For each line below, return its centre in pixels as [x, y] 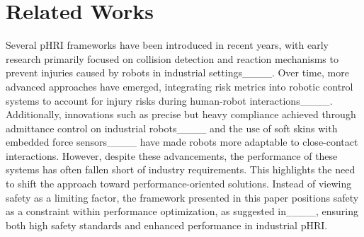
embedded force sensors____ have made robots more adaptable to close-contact [182, 142]
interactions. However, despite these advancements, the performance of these [172, 155]
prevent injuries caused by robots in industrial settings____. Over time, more [177, 73]
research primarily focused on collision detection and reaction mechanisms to [172, 58]
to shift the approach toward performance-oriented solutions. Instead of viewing [179, 184]
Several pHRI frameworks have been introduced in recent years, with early [167, 45]
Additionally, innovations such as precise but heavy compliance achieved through [181, 114]
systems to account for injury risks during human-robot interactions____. [169, 100]
